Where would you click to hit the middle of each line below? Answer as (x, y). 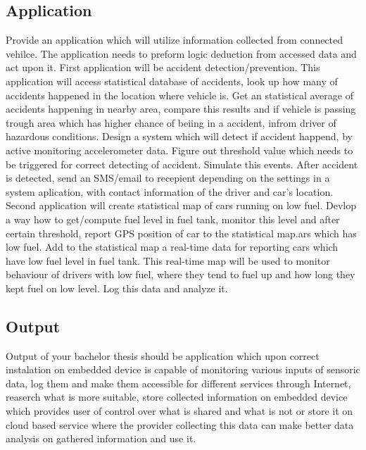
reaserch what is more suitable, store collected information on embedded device (177, 397)
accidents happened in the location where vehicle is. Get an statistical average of (179, 95)
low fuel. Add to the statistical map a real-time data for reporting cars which (172, 247)
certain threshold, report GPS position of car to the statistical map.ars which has (181, 233)
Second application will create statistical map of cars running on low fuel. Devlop (181, 205)
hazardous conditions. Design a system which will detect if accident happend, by (179, 136)
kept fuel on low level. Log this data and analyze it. (117, 288)
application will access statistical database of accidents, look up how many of (172, 81)
